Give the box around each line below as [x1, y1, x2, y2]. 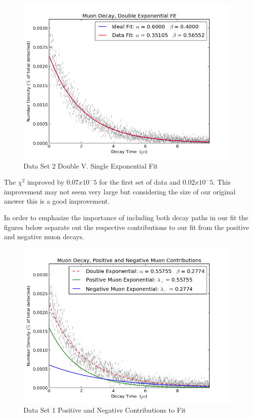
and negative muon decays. [4, 231, 84, 242]
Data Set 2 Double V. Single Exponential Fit [23, 160, 158, 171]
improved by [27, 177, 64, 187]
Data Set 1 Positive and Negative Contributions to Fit [23, 405, 186, 415]
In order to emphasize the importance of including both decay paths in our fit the [4, 212, 249, 222]
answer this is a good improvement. [4, 196, 110, 206]
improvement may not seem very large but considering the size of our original [4, 186, 235, 196]
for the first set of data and [99, 177, 181, 187]
